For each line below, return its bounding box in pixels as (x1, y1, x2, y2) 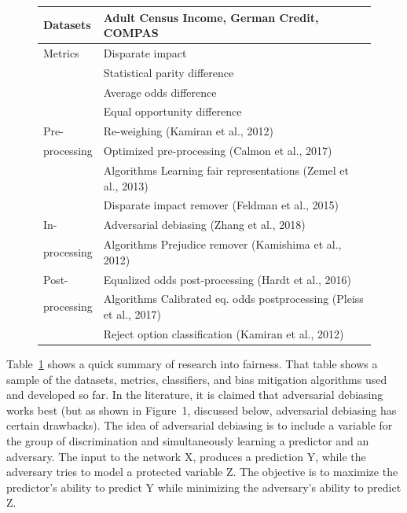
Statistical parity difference (103, 64, 234, 80)
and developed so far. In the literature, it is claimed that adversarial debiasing (6, 386, 383, 403)
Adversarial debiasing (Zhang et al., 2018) (103, 216, 306, 233)
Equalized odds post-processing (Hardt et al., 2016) (103, 271, 352, 287)
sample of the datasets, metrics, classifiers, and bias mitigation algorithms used (6, 371, 387, 387)
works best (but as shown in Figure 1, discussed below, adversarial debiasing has (6, 401, 397, 418)
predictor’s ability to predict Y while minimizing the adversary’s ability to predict (6, 478, 401, 495)
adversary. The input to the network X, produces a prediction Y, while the (6, 448, 366, 464)
